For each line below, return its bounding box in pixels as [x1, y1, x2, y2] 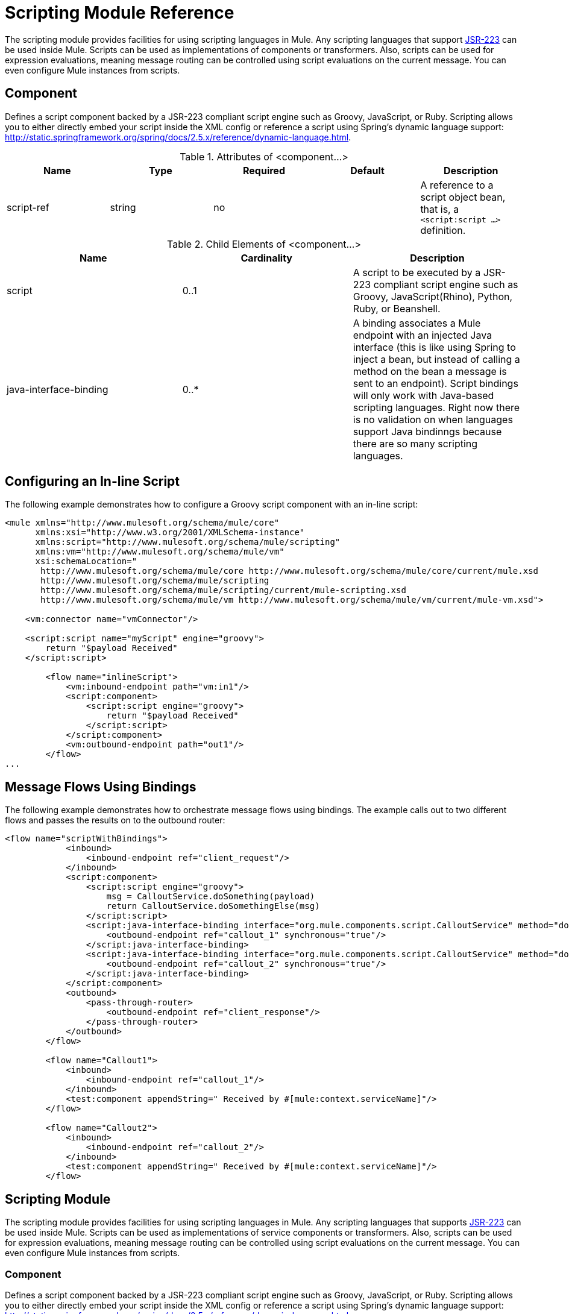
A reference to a [420, 178, 494, 191]
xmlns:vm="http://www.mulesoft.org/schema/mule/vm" [35, 547, 284, 557]
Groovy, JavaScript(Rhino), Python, [353, 290, 513, 303]
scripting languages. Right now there [353, 401, 520, 413]
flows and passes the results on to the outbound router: [5, 815, 225, 826]
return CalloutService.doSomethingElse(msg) [106, 901, 320, 911]
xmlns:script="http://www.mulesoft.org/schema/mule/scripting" [35, 537, 341, 547]
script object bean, [420, 190, 506, 203]
